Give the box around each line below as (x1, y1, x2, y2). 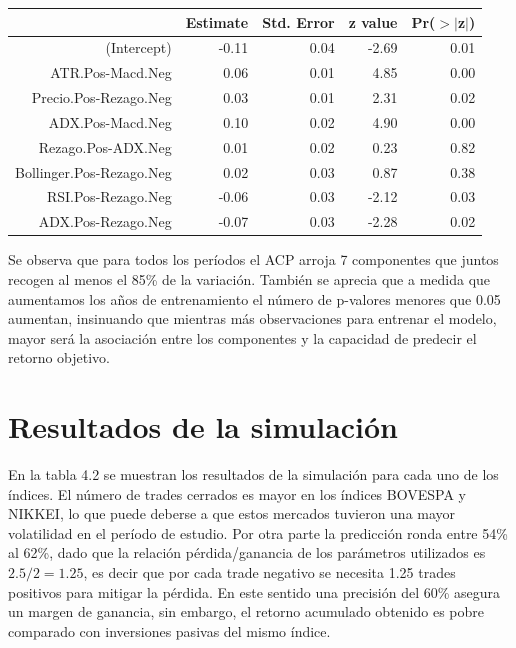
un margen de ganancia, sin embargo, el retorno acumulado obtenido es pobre (8, 601, 484, 622)
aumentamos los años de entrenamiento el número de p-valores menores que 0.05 (8, 288, 501, 309)
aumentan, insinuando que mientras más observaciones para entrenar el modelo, (8, 308, 497, 329)
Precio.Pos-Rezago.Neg (31, 87, 172, 108)
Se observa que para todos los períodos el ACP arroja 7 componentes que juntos (8, 249, 499, 270)
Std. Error (262, 11, 335, 32)
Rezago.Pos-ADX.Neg (38, 136, 172, 157)
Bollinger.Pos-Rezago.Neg (15, 161, 172, 182)
